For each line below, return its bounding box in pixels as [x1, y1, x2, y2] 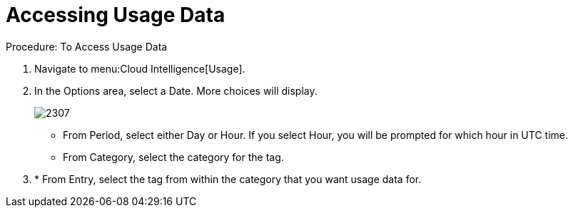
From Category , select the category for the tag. [63, 150, 284, 163]
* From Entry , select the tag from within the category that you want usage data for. [34, 172, 422, 185]
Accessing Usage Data [6, 3, 225, 27]
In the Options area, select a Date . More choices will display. [34, 84, 318, 97]
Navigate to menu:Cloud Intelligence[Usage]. [34, 62, 245, 75]
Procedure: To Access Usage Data [6, 40, 168, 53]
